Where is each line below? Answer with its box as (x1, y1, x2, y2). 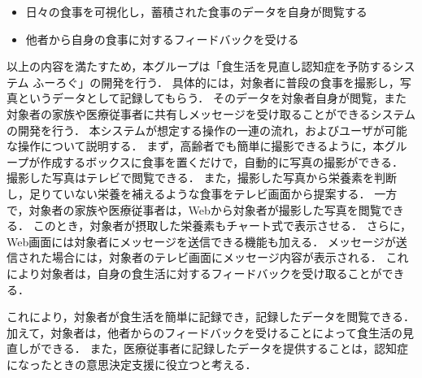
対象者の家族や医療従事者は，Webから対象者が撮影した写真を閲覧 (28, 201, 381, 218)
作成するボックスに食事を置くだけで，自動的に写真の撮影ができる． (40, 153, 403, 170)
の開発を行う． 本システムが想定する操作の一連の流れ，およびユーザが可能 (7, 121, 407, 138)
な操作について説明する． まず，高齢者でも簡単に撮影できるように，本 (7, 137, 385, 154)
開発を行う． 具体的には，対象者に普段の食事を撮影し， (101, 73, 400, 90)
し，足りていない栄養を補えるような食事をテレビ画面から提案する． (7, 185, 371, 202)
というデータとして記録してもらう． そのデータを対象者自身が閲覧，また (17, 89, 407, 106)
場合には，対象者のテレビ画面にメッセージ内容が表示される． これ (51, 249, 409, 266)
